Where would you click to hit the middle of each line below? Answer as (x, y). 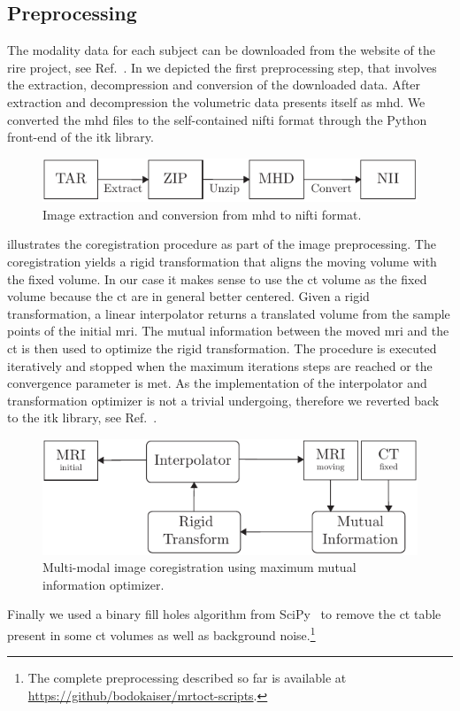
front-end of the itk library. (80, 137)
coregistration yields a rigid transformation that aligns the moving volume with (222, 261)
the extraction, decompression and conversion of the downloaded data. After (214, 85)
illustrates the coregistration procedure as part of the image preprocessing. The (222, 244)
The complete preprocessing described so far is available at (187, 678)
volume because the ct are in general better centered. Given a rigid (188, 296)
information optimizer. (103, 584)
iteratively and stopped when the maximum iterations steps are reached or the (220, 365)
